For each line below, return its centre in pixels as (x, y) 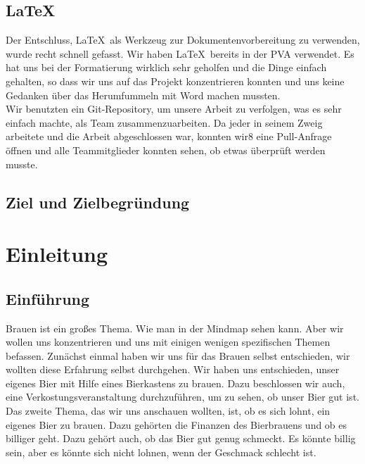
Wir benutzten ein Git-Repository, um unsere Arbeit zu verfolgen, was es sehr (174, 109)
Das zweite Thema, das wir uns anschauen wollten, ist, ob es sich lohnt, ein (168, 411)
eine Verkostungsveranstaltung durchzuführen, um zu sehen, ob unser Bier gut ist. (182, 397)
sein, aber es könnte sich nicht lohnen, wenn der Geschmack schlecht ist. (161, 452)
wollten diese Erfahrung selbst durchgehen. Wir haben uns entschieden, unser (173, 369)
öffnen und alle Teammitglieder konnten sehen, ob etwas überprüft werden (166, 150)
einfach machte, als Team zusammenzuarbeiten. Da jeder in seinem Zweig (164, 122)
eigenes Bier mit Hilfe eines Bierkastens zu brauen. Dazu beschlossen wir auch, (175, 383)
